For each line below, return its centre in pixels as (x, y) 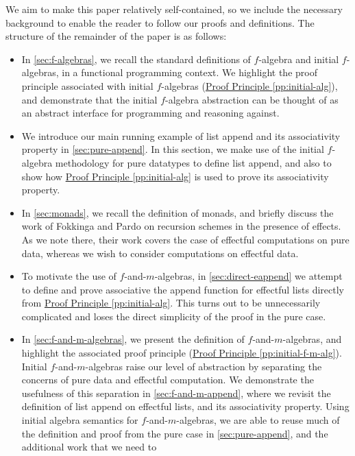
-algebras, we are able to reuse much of (258, 420)
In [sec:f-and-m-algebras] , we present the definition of (133, 339)
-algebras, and (312, 339)
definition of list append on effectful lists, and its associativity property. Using (185, 406)
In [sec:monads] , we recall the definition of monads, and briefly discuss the (177, 212)
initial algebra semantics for (80, 420)
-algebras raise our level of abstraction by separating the (204, 366)
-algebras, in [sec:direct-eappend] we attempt (248, 276)
